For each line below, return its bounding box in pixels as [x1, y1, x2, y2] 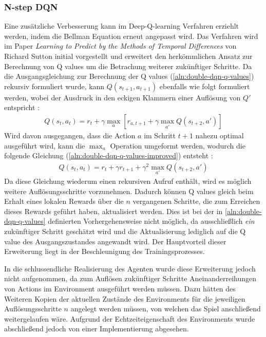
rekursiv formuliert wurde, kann [4, 80, 105, 91]
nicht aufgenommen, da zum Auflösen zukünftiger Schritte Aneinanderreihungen [4, 273, 257, 284]
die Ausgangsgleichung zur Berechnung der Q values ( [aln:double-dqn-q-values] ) [4, 71, 254, 81]
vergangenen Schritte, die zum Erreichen [132, 196, 260, 206]
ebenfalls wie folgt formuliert [159, 80, 250, 91]
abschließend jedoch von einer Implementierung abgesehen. [4, 323, 189, 334]
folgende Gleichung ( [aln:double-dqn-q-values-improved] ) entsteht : [4, 150, 213, 161]
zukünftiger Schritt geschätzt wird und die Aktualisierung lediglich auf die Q [4, 226, 246, 236]
